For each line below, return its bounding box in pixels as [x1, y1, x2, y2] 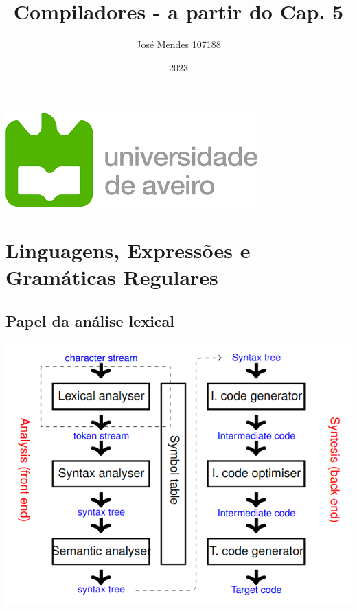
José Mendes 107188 [136, 37, 221, 51]
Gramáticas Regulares [5, 263, 218, 291]
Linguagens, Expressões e [5, 236, 251, 264]
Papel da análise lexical [5, 310, 174, 331]
